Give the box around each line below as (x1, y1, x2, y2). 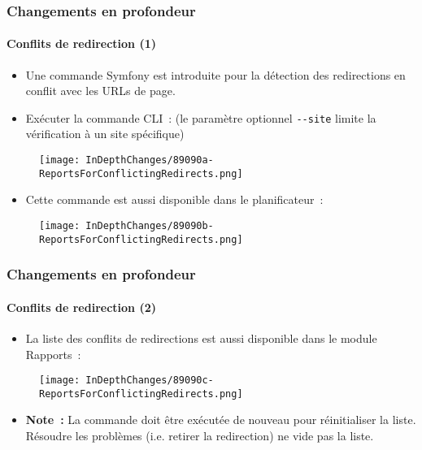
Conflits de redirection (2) (7, 298, 156, 315)
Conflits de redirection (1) (7, 35, 156, 52)
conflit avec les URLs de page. (25, 82, 176, 99)
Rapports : (25, 345, 81, 362)
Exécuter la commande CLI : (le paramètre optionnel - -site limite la (25, 109, 376, 126)
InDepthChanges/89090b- (85, 219, 214, 231)
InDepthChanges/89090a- (85, 154, 214, 167)
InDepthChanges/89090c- (85, 374, 214, 387)
